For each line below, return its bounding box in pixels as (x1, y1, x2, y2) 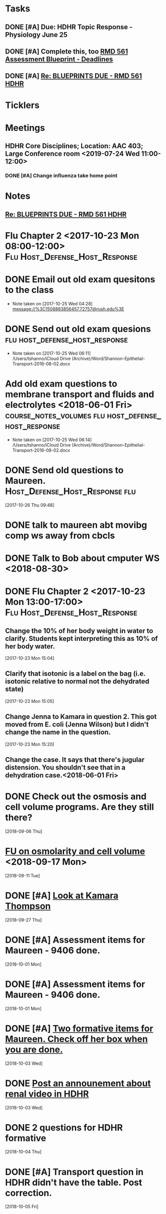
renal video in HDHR (5, 1088, 89, 1099)
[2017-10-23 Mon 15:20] (5, 741, 55, 747)
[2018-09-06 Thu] (5, 828, 43, 834)
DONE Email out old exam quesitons (5, 274, 155, 285)
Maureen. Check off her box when (5, 1033, 148, 1044)
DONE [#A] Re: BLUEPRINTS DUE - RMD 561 (5, 72, 142, 80)
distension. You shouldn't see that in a (5, 763, 125, 771)
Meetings (5, 122, 46, 133)
